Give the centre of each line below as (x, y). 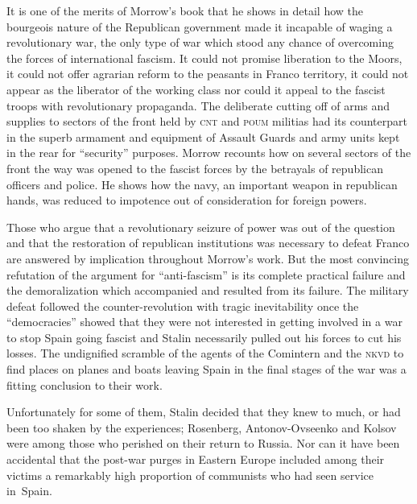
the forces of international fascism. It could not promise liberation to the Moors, (204, 58)
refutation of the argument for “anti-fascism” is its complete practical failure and (206, 274)
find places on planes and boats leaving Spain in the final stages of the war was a (206, 369)
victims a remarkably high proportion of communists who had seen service (190, 475)
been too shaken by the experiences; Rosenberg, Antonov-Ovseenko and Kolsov (202, 427)
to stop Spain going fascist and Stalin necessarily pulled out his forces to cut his (204, 337)
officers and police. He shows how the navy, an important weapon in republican (202, 184)
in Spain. (29, 491)
